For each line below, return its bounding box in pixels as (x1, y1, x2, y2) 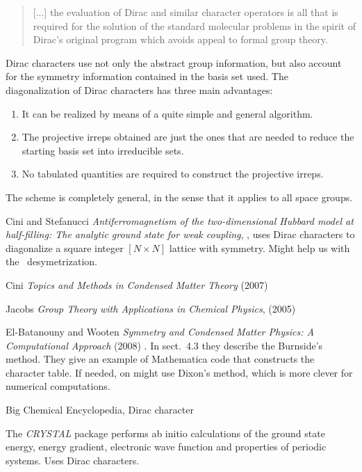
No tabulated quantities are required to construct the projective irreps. (22, 166, 324, 181)
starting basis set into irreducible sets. (22, 143, 184, 157)
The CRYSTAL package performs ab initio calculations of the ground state (6, 425, 325, 440)
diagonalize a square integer (6, 240, 124, 255)
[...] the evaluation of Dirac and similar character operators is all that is (33, 5, 338, 19)
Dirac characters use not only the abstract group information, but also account (6, 55, 342, 70)
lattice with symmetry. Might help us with (169, 240, 350, 255)
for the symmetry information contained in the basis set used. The (6, 69, 288, 84)
